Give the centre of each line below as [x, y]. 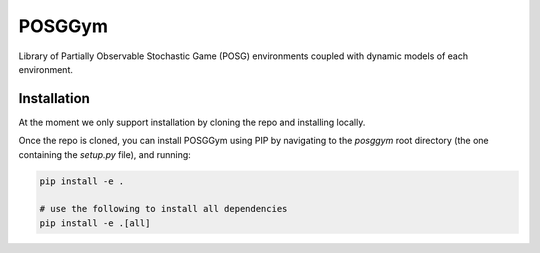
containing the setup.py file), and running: [105, 154]
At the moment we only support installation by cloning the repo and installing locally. [192, 122]
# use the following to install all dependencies [163, 209]
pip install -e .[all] [95, 223]
